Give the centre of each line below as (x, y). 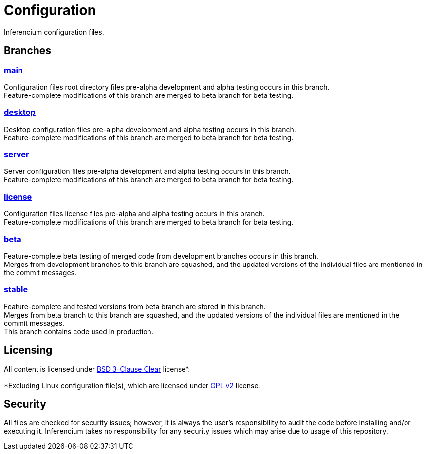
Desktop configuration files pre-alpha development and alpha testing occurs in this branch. (150, 129)
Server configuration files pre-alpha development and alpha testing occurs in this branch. (147, 171)
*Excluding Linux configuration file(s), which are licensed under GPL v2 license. (132, 385)
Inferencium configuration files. (54, 32)
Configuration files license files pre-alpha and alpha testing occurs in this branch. (134, 214)
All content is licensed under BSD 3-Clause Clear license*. (97, 369)
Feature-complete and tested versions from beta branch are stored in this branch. (135, 306)
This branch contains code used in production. (79, 331)
